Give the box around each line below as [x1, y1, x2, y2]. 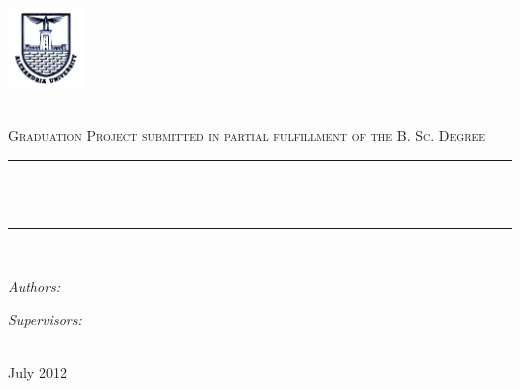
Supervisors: [8, 309, 82, 330]
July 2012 [8, 362, 67, 383]
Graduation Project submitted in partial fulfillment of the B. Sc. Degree [8, 125, 486, 146]
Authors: [8, 275, 61, 296]
